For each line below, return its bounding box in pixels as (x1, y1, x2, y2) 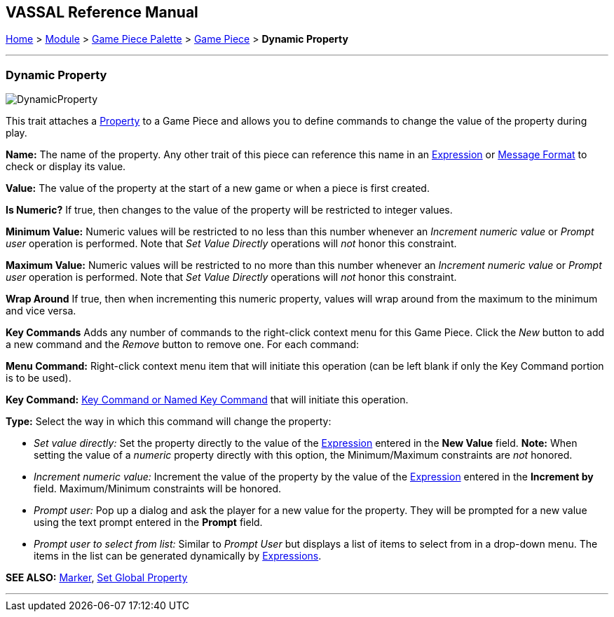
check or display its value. (6, 160, 126, 173)
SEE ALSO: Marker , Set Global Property (6, 571, 188, 584)
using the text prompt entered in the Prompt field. (34, 516, 263, 529)
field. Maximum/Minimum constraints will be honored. (34, 483, 282, 495)
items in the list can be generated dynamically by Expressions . (34, 550, 322, 562)
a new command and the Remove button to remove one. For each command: (6, 338, 360, 351)
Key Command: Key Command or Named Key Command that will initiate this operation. (6, 394, 409, 406)
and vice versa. (6, 305, 76, 317)
